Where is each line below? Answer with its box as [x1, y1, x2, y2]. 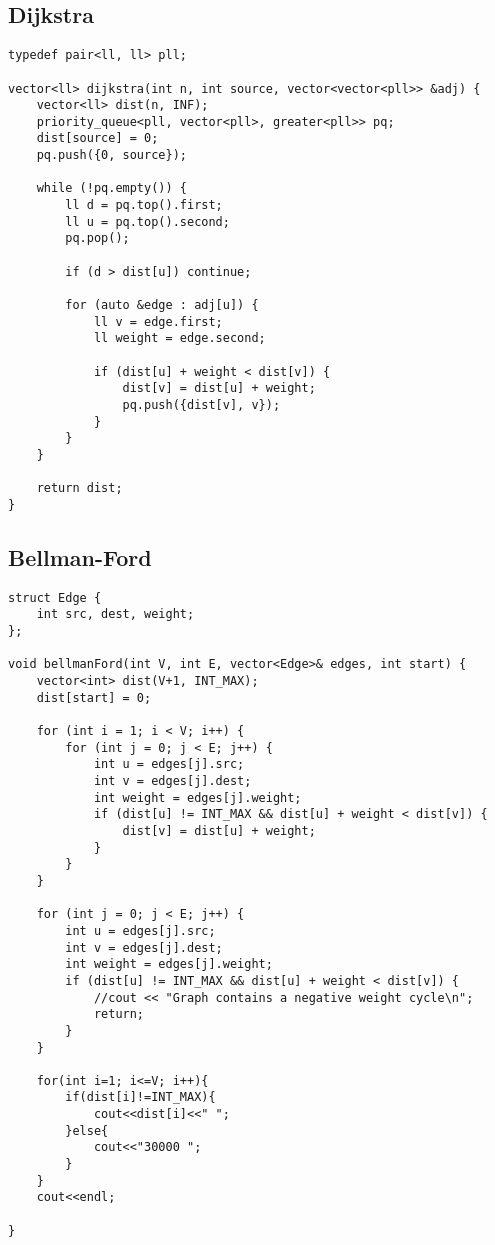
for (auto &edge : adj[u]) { [65, 298, 259, 313]
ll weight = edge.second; [93, 331, 266, 346]
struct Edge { [8, 590, 102, 605]
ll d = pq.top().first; [65, 198, 223, 213]
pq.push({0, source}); [36, 148, 187, 163]
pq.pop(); [65, 231, 130, 246]
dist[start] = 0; [36, 690, 152, 705]
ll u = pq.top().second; [65, 214, 230, 229]
